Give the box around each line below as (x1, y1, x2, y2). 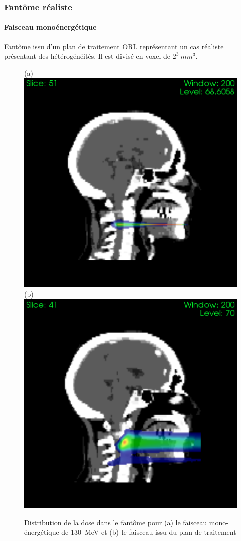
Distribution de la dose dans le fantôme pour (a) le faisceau (24, 517, 207, 527)
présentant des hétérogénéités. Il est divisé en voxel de (4, 51, 170, 61)
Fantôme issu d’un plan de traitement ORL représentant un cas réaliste (4, 41, 224, 51)
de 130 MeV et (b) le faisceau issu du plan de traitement (61, 527, 236, 537)
